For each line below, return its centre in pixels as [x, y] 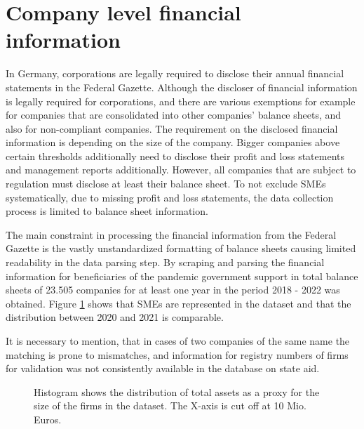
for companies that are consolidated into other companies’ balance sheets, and [174, 115]
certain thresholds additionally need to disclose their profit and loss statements [175, 156]
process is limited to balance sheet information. [107, 211]
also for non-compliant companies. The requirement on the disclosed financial [172, 128]
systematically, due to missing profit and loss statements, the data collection [170, 197]
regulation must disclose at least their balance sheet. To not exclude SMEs [166, 184]
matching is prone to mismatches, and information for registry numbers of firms [177, 354]
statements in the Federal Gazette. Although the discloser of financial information [182, 87]
